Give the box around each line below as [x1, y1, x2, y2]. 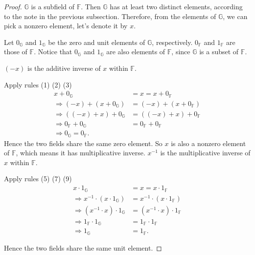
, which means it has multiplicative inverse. [16, 148, 145, 158]
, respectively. [152, 37, 193, 47]
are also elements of [106, 46, 165, 57]
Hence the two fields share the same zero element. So [4, 138, 162, 148]
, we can [223, 11, 248, 21]
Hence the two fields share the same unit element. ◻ [4, 242, 162, 253]
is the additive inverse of [27, 63, 101, 73]
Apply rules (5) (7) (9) [4, 173, 72, 184]
